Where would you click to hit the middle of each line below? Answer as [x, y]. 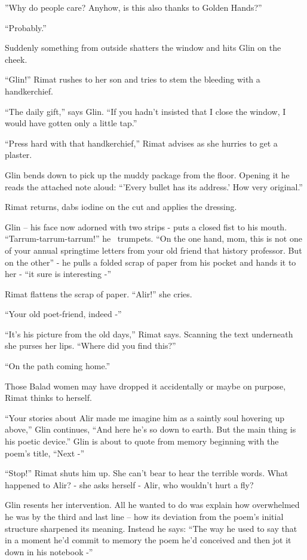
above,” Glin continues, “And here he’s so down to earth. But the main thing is [151, 429]
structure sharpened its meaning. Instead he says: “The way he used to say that [151, 528]
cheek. [16, 59]
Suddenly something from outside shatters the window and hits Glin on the [143, 48]
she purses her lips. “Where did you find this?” [90, 346]
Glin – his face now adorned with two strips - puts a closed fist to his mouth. [146, 226]
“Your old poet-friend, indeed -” [63, 314]
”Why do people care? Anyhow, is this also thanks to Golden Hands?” [133, 7]
